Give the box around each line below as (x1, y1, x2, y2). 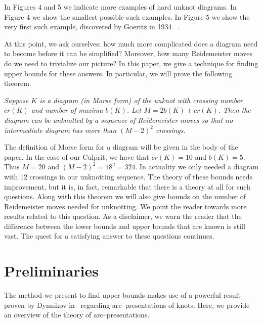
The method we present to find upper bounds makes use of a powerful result (4, 290, 241, 300)
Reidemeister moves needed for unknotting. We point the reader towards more (4, 201, 247, 211)
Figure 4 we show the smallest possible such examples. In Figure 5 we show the (4, 11, 250, 22)
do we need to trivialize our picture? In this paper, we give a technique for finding (4, 58, 258, 68)
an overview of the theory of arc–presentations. (4, 309, 150, 320)
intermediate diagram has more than (4, 124, 117, 135)
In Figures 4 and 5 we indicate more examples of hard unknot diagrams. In (4, 2, 237, 12)
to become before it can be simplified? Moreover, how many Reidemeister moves (4, 48, 252, 59)
